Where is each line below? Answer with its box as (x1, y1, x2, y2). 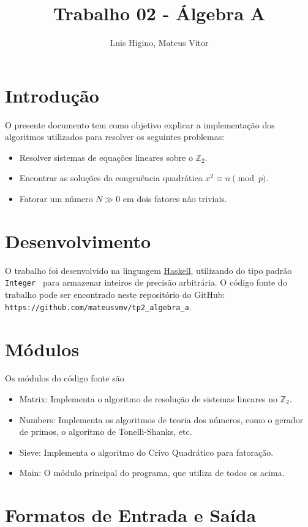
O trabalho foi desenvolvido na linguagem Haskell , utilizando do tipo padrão (5, 263, 292, 276)
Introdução (5, 82, 99, 107)
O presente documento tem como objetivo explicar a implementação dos (5, 118, 275, 131)
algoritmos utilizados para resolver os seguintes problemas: (5, 130, 225, 143)
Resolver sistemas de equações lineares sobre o (19, 150, 193, 163)
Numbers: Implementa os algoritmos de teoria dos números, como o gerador (19, 413, 304, 426)
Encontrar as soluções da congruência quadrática (19, 171, 203, 184)
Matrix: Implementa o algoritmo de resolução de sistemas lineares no (19, 392, 278, 405)
